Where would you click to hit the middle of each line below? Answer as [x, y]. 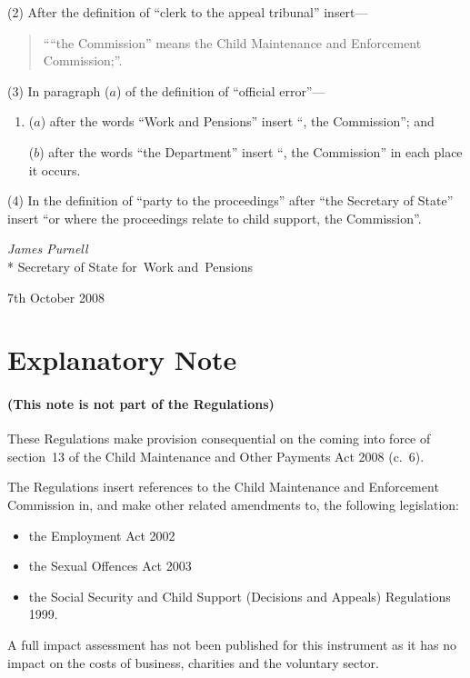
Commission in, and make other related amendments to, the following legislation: [233, 505]
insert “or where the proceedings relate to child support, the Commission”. [215, 218]
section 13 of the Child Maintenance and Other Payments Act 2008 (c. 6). [216, 456]
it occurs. [55, 169]
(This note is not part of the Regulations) [141, 404]
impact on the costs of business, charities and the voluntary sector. [193, 662]
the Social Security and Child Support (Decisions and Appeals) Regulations [240, 596]
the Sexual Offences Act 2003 [110, 566]
